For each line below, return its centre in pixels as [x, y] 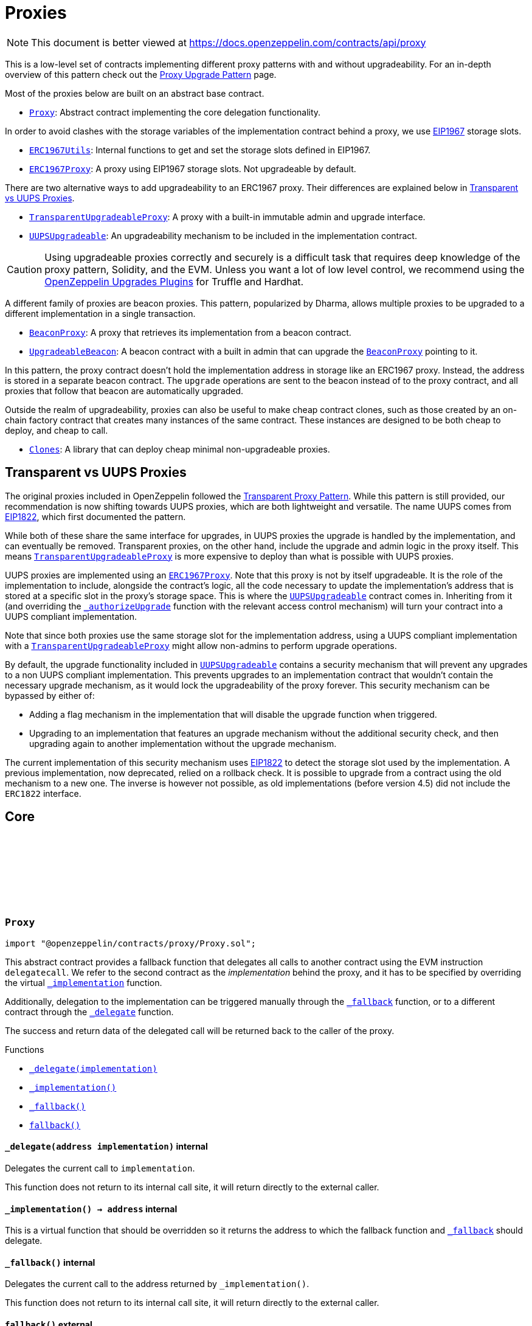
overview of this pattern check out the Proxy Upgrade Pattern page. [141, 74]
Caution [25, 269]
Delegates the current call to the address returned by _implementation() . [157, 1284]
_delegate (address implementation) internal [106, 1147]
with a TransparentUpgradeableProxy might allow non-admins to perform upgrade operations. [201, 645]
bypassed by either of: [50, 695]
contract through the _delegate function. [89, 1012]
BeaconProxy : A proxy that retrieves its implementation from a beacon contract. [190, 332]
